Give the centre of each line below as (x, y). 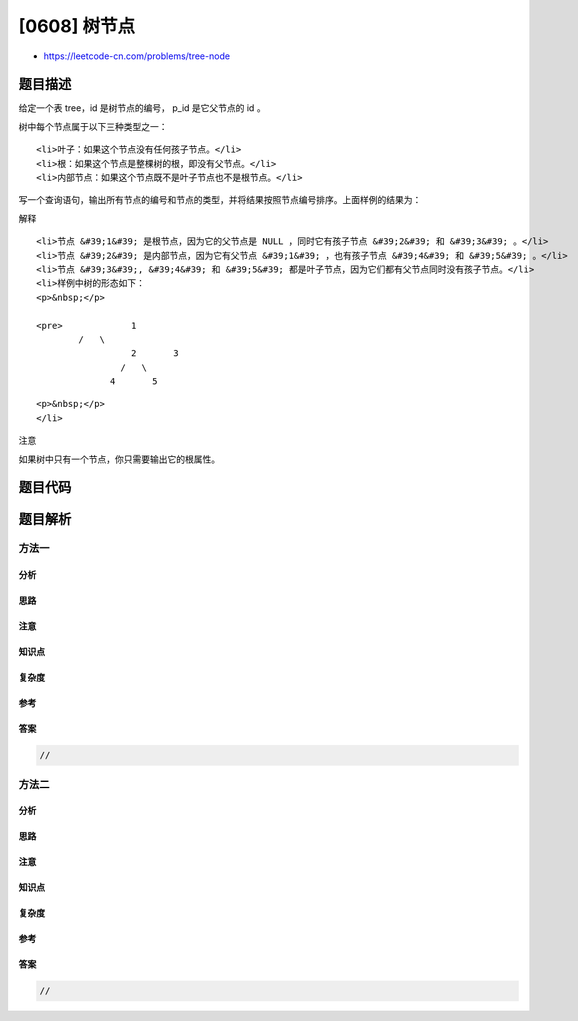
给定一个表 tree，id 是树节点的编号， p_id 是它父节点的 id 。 (142, 108)
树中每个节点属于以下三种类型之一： (93, 126)
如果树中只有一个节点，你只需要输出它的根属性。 (119, 459)
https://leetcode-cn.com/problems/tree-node (136, 56)
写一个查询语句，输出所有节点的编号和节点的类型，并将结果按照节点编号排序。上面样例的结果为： (220, 200)
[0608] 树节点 (76, 26)
